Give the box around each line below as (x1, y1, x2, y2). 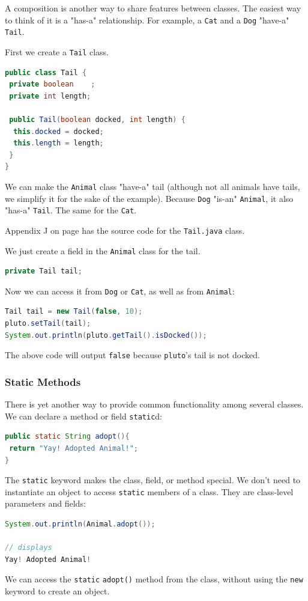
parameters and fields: (5, 497, 86, 510)
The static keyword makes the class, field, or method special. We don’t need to (5, 474, 301, 486)
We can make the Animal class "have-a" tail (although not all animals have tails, (5, 180, 300, 192)
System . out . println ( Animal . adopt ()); (5, 520, 156, 529)
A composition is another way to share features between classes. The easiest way (5, 2, 301, 14)
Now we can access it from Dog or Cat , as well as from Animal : (5, 284, 235, 297)
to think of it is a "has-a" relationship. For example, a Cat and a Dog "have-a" (5, 13, 289, 26)
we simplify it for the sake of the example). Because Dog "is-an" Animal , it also (5, 192, 294, 204)
